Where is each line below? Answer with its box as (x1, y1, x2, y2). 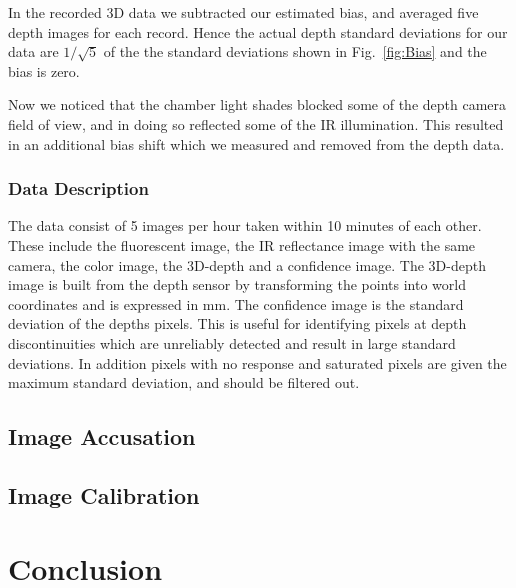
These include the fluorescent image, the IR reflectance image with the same (8, 234, 476, 255)
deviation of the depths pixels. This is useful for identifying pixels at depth (8, 313, 467, 334)
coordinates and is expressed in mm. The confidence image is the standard (8, 293, 464, 314)
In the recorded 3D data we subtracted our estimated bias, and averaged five (8, 2, 479, 22)
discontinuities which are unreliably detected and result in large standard (8, 332, 456, 353)
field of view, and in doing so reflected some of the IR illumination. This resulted (8, 113, 504, 134)
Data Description (8, 176, 149, 201)
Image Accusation (8, 421, 196, 452)
